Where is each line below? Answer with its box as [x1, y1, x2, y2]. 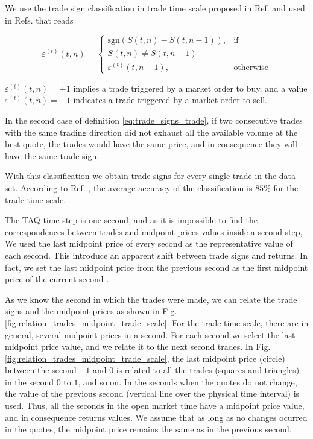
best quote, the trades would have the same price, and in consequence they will [5, 137, 297, 150]
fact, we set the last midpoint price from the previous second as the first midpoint [5, 261, 308, 273]
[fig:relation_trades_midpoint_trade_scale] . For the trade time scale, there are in [5, 316, 309, 329]
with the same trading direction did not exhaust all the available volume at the [5, 125, 298, 138]
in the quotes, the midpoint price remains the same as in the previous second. [5, 423, 292, 435]
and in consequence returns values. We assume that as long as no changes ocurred [5, 411, 308, 423]
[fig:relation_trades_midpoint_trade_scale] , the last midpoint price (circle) [5, 352, 285, 364]
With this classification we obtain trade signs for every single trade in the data [5, 169, 296, 182]
